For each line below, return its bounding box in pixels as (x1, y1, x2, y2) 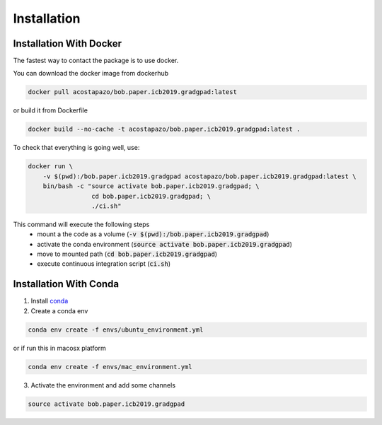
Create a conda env (30, 306, 88, 315)
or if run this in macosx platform (13, 344, 106, 352)
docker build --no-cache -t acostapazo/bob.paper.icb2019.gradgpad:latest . (28, 125, 301, 134)
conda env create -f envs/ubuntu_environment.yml (28, 325, 204, 334)
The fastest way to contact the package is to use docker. (13, 57, 179, 65)
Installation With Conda (13, 278, 120, 290)
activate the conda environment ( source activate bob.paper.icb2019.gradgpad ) (37, 240, 293, 248)
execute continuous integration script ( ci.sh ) (37, 260, 171, 268)
